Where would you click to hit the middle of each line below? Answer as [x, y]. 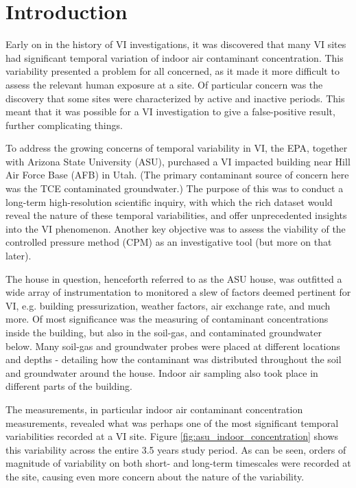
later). [19, 256]
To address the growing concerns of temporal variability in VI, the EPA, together [177, 148]
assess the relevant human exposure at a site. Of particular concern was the [164, 84]
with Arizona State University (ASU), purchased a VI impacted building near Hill [178, 161]
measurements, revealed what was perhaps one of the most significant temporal [172, 422]
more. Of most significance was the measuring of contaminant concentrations [167, 319]
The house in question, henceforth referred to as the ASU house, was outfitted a [174, 278]
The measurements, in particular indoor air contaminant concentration [154, 409]
